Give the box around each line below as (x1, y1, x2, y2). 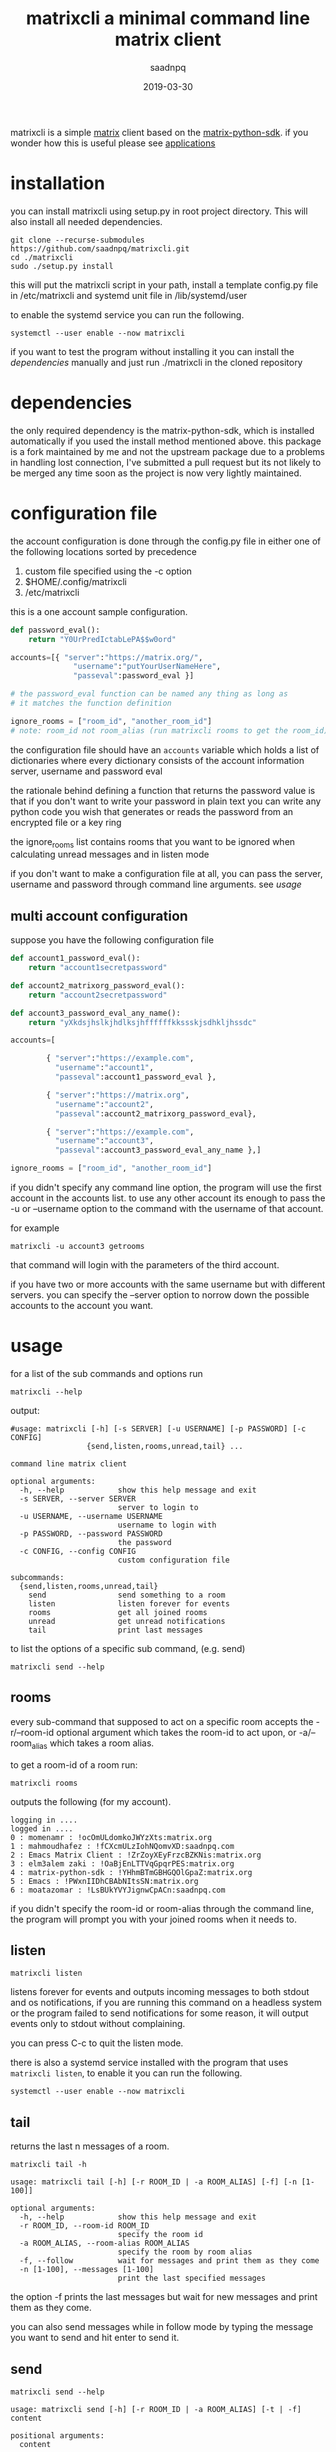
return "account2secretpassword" (28, 990, 168, 1000)
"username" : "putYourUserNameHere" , (73, 662, 222, 672)
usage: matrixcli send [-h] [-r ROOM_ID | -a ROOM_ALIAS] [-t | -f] (10, 2405, 302, 2415)
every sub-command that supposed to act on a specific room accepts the (10, 1715, 314, 1727)
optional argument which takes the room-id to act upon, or (56, 1726, 297, 1738)
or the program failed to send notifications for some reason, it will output (10, 2007, 309, 2019)
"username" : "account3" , (54, 1136, 155, 1146)
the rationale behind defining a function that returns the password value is (10, 784, 316, 796)
